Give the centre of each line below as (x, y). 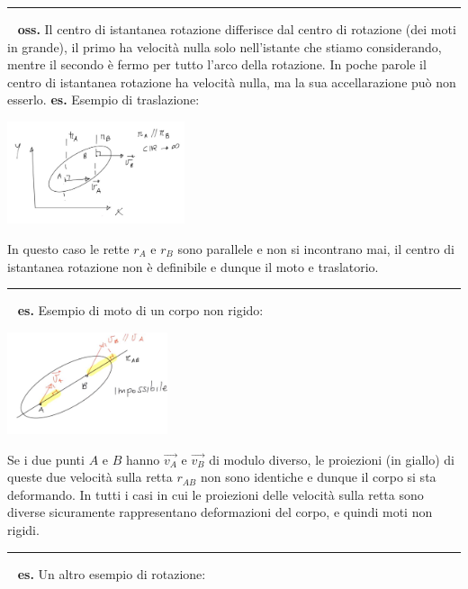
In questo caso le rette (68, 248)
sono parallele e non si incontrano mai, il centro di (316, 248)
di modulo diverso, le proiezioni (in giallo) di (332, 459)
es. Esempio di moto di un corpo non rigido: (140, 310)
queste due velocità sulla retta (90, 477)
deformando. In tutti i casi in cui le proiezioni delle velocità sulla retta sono (216, 494)
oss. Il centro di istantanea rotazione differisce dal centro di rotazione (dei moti (237, 29)
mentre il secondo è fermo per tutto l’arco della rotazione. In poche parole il (217, 64)
